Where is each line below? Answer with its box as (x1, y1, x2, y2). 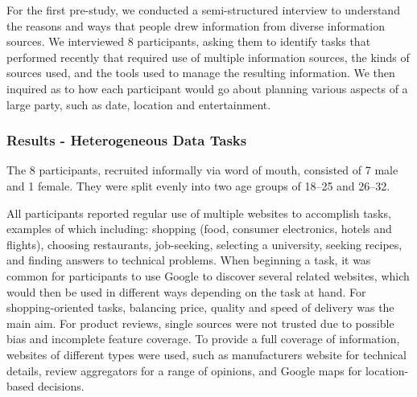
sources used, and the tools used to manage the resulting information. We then (6, 64, 395, 81)
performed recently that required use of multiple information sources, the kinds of (6, 48, 410, 65)
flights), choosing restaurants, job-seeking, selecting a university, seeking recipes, (6, 235, 403, 252)
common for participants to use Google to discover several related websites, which (6, 267, 410, 284)
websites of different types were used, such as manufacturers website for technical (6, 346, 407, 362)
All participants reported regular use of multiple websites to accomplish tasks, (6, 204, 391, 221)
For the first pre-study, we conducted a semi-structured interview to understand (6, 2, 400, 18)
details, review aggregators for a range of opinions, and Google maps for (6, 362, 362, 379)
